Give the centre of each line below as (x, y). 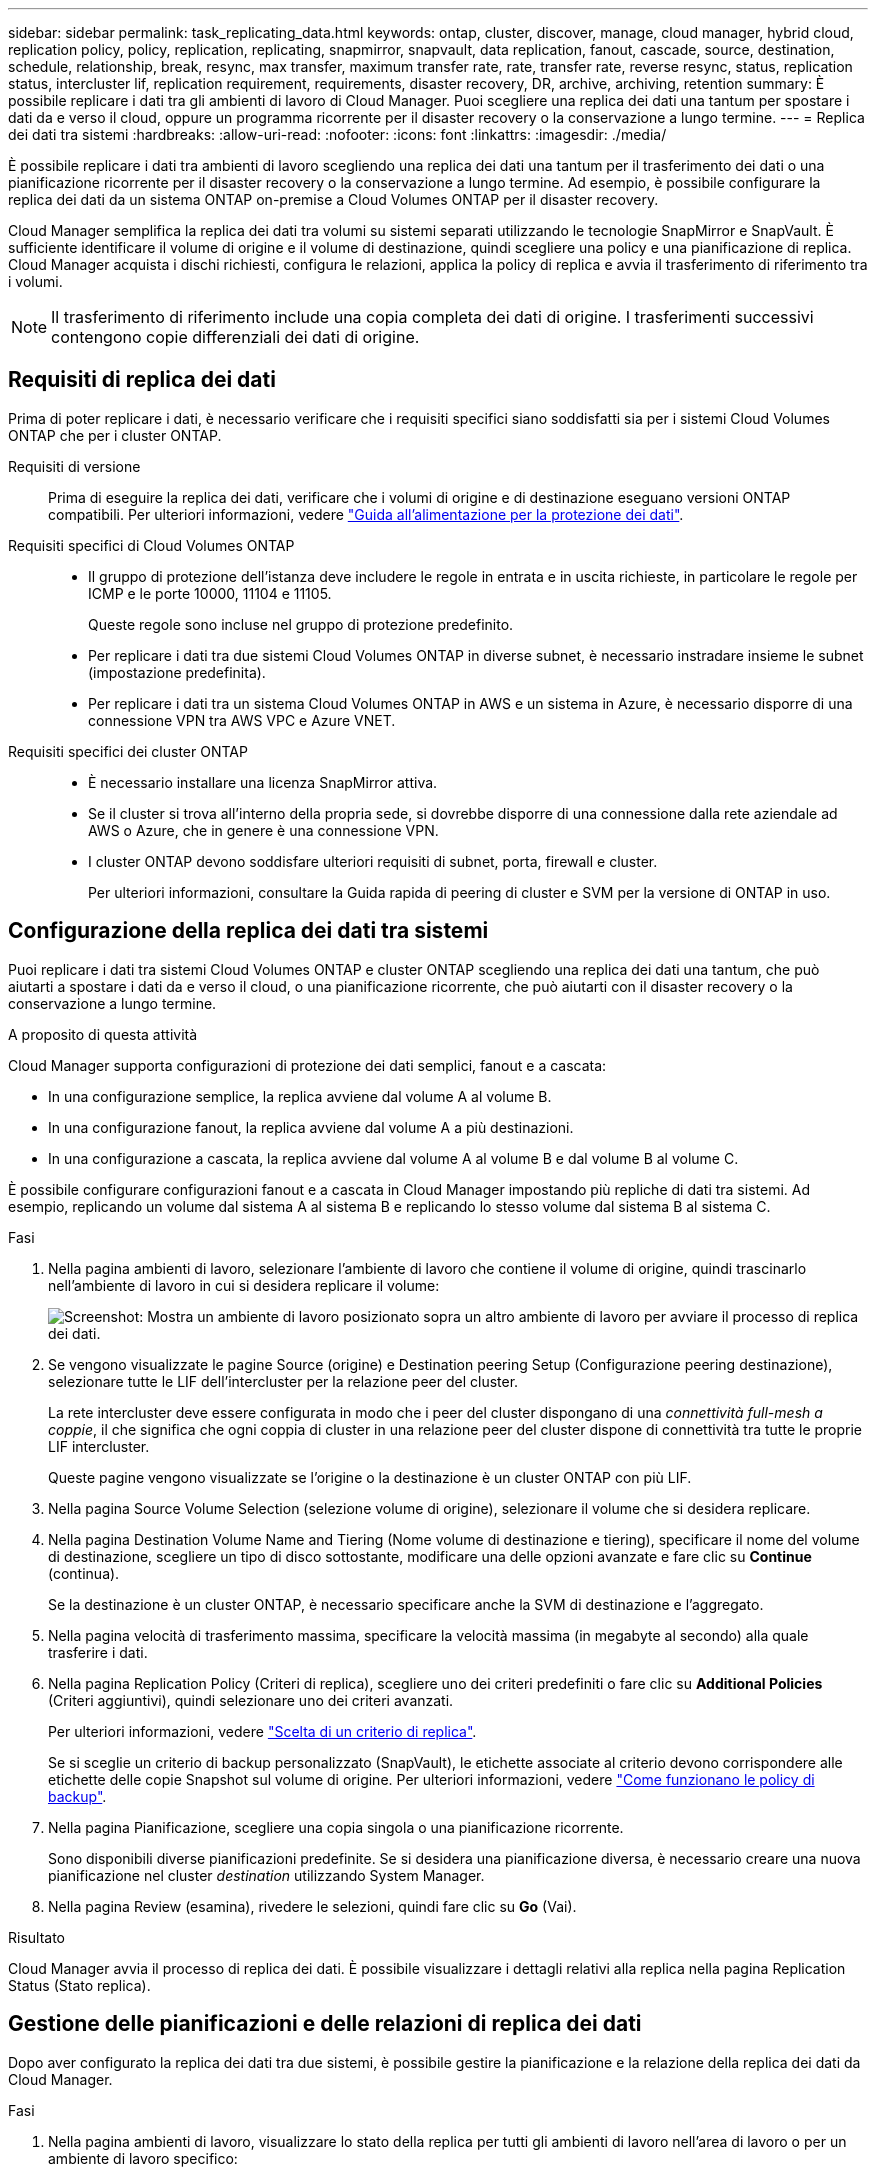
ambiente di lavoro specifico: (143, 2158)
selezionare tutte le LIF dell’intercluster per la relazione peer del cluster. (283, 1381)
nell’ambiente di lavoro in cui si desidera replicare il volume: (244, 1285)
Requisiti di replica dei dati (142, 380)
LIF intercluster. (99, 1446)
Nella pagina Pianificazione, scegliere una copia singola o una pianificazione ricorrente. (336, 1827)
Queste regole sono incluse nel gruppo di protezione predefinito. (301, 624)
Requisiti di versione (74, 466)
